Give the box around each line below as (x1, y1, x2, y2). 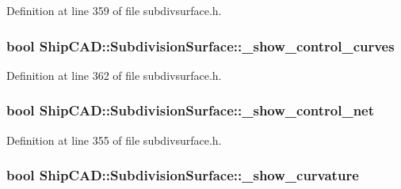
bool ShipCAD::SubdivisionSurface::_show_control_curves (6, 36, 395, 55)
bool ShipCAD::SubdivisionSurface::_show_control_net (6, 100, 375, 120)
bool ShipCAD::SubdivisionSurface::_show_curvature (6, 165, 359, 185)
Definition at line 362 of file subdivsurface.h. (6, 66, 222, 83)
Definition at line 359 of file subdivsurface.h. (6, 2, 222, 18)
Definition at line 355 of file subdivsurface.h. (6, 131, 222, 148)
